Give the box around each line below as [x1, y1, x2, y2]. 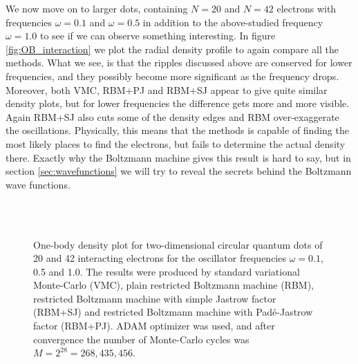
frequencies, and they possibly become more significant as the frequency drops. [6, 68, 339, 83]
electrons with [276, 1, 337, 15]
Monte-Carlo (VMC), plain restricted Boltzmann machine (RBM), [33, 278, 314, 292]
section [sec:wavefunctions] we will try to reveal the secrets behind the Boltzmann [6, 164, 352, 178]
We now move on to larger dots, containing [6, 1, 188, 15]
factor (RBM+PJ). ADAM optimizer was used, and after [33, 318, 275, 333]
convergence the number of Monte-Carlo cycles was [33, 332, 249, 346]
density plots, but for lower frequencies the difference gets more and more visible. [6, 96, 350, 111]
